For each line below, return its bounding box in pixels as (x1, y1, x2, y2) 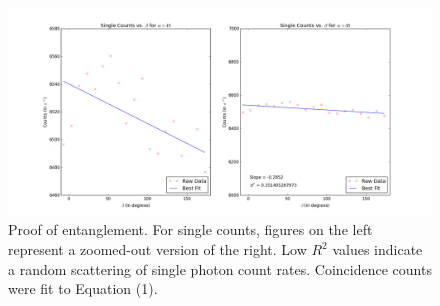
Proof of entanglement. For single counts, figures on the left (8, 219, 373, 240)
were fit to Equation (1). (8, 278, 158, 299)
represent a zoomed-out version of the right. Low (8, 239, 307, 260)
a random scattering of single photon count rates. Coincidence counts (8, 258, 432, 279)
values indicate (332, 239, 423, 260)
